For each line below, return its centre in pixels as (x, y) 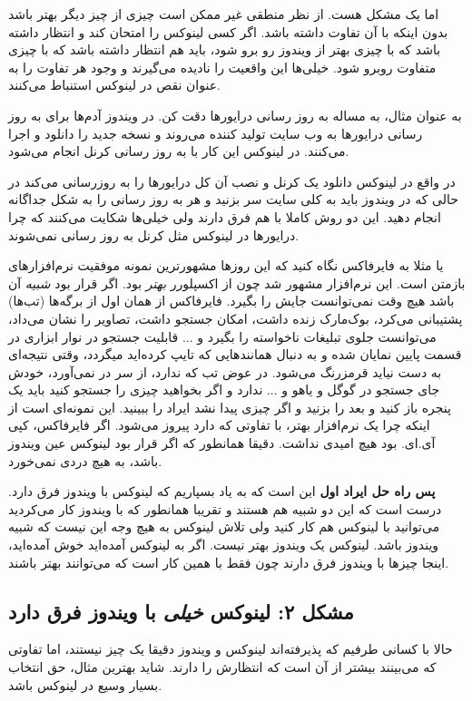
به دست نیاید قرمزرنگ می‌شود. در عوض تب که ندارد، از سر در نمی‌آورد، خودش (225, 371)
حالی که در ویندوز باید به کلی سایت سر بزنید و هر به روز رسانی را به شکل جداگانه (233, 199)
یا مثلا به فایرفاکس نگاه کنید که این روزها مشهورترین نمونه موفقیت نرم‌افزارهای (226, 265)
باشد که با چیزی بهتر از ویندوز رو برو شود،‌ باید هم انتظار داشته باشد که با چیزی (225, 49)
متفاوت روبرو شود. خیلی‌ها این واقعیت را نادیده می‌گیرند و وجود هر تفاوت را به (222, 67)
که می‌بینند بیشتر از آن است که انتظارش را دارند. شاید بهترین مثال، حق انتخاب (222, 667)
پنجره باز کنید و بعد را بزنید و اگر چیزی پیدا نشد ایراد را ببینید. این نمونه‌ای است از (230, 407)
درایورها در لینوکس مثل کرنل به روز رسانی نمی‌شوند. (154, 234)
